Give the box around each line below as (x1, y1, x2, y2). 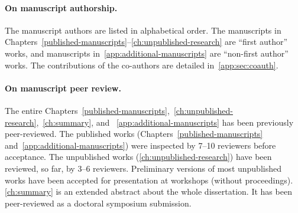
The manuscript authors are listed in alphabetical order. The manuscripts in (5, 24, 281, 36)
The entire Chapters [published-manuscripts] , (5, 104, 170, 116)
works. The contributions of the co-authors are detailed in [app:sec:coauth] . (5, 58, 278, 71)
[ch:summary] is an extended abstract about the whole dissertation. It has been (5, 185, 292, 198)
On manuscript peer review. (5, 81, 121, 94)
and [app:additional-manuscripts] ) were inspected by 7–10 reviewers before (5, 139, 276, 151)
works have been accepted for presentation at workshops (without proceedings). (5, 173, 293, 186)
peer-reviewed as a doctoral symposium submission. (5, 196, 192, 209)
